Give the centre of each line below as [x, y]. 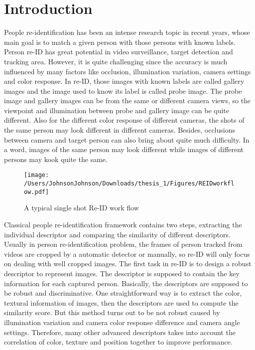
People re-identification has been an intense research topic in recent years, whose [127, 32]
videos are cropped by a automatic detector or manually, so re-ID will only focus [127, 254]
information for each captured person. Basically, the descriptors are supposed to [126, 283]
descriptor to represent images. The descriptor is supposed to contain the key [122, 273]
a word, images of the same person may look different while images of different [124, 149]
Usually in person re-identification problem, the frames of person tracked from [123, 244]
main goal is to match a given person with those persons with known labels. [120, 42]
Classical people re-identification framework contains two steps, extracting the [123, 224]
